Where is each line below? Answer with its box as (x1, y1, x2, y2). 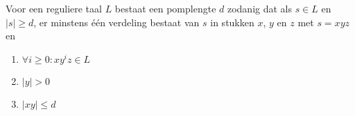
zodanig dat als (227, 1, 292, 15)
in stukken (210, 14, 254, 29)
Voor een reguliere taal (6, 1, 102, 15)
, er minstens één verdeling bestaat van (33, 14, 200, 29)
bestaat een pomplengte (114, 1, 216, 15)
